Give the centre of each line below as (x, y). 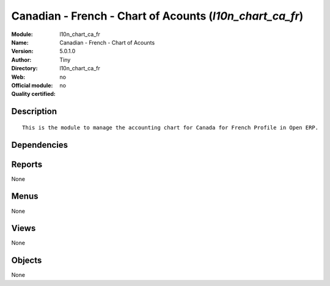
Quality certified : (34, 94)
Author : (21, 60)
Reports (27, 164)
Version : (22, 51)
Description (34, 112)
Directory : (24, 68)
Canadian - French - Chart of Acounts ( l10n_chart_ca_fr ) (157, 16)
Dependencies (40, 145)
